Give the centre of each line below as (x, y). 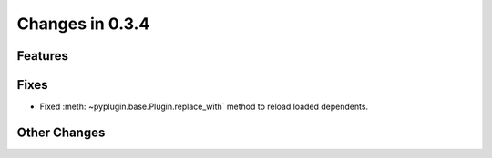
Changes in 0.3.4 (83, 24)
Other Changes (61, 132)
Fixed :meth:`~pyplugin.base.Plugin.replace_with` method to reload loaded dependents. (204, 107)
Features (42, 56)
